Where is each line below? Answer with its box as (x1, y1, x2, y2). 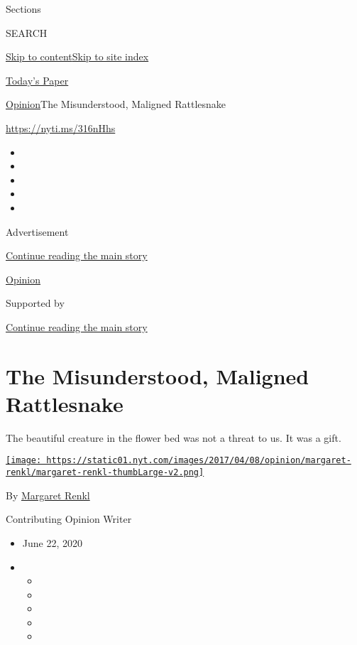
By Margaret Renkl (6, 487, 90, 502)
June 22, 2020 (22, 535, 82, 550)
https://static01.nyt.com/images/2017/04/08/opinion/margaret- (46, 455, 351, 466)
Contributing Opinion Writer (6, 511, 132, 526)
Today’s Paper (6, 72, 69, 87)
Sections (6, 1, 41, 16)
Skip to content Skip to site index (6, 49, 149, 64)
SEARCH (6, 25, 48, 40)
